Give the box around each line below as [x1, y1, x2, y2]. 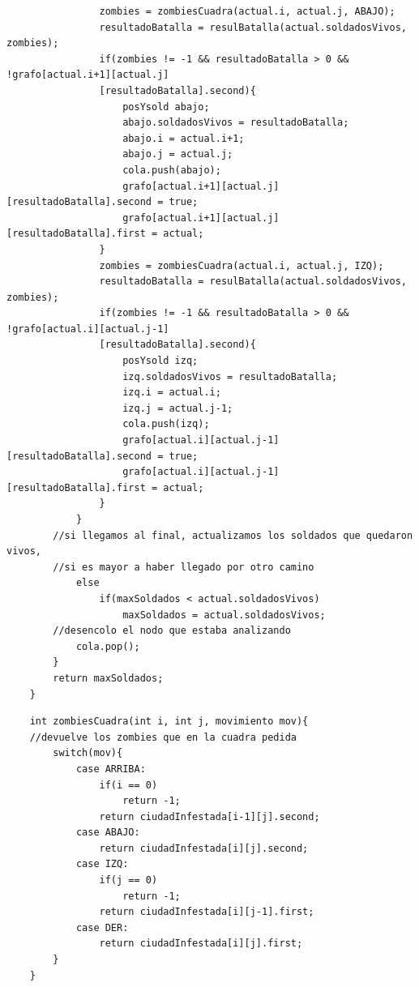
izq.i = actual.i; [122, 387, 221, 399]
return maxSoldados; [53, 672, 164, 684]
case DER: [75, 921, 129, 934]
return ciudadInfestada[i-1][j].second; [99, 810, 320, 822]
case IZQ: [75, 858, 129, 870]
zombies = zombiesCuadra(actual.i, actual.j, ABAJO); [99, 6, 395, 17]
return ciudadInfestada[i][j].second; [99, 842, 309, 854]
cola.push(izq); [122, 418, 210, 430]
